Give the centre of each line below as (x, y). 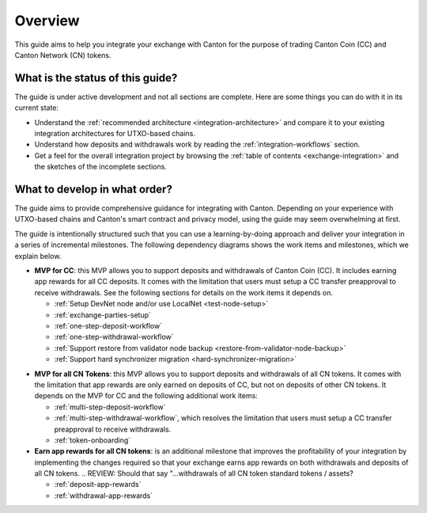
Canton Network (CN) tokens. (63, 55)
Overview (47, 21)
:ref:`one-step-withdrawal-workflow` (114, 337)
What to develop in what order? (94, 189)
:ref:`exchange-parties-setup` (103, 315)
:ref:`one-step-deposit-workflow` (108, 326)
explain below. (38, 256)
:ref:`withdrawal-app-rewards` (104, 496)
